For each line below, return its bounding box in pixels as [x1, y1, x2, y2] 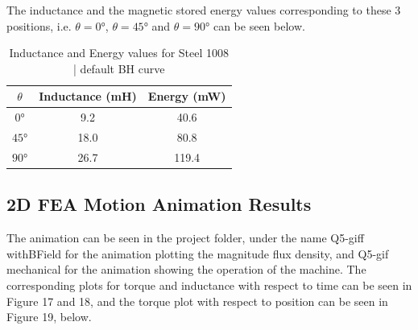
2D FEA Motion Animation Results [6, 192, 312, 217]
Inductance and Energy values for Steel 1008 [9, 44, 230, 61]
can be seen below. [213, 17, 305, 34]
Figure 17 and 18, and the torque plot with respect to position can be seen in [6, 292, 388, 309]
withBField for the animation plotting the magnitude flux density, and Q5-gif [6, 245, 389, 262]
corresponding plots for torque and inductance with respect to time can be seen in [6, 276, 412, 293]
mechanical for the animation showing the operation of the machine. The [6, 261, 366, 278]
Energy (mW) [147, 88, 226, 105]
